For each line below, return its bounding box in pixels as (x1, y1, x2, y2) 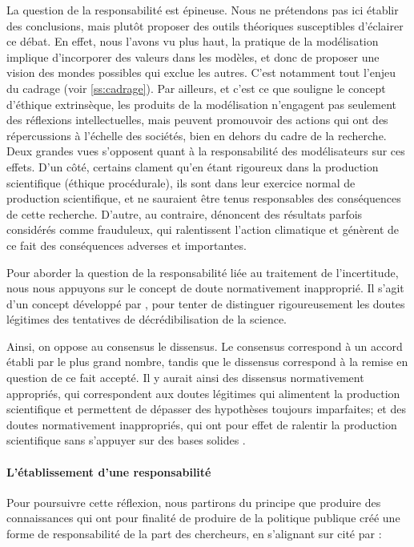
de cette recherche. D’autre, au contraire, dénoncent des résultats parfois (6, 205, 363, 222)
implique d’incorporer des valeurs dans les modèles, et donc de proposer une (6, 48, 380, 65)
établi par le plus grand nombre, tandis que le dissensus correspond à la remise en (6, 353, 408, 370)
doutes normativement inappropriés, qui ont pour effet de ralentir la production (6, 416, 397, 432)
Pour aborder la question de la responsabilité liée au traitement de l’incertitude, (6, 263, 399, 280)
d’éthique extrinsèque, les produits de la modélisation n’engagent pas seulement (6, 95, 397, 112)
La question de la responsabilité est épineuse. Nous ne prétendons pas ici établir (6, 2, 399, 18)
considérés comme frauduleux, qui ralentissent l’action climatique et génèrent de (6, 221, 400, 238)
